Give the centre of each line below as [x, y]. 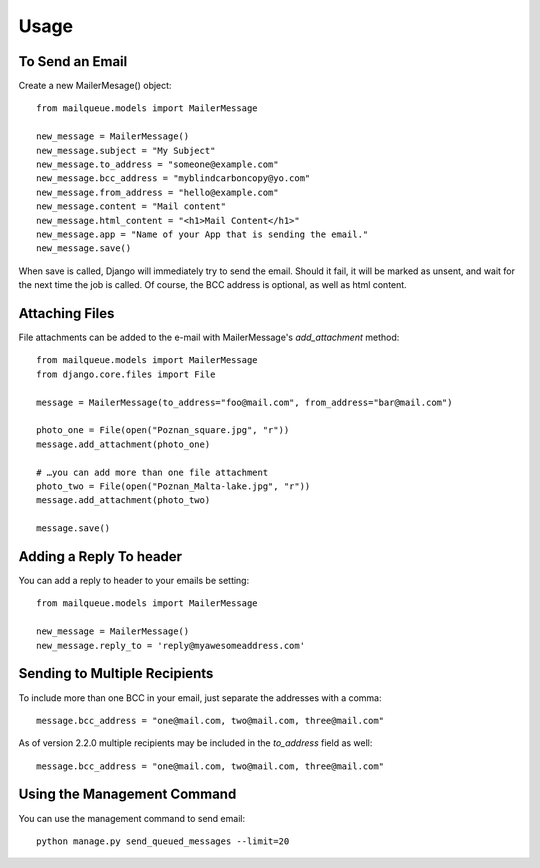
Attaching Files [66, 313]
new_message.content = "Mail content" [131, 206]
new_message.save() [84, 248]
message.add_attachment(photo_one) [123, 444]
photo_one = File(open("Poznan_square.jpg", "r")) [163, 430]
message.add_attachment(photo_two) [123, 500]
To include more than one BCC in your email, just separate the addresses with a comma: [200, 697]
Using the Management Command [127, 794]
